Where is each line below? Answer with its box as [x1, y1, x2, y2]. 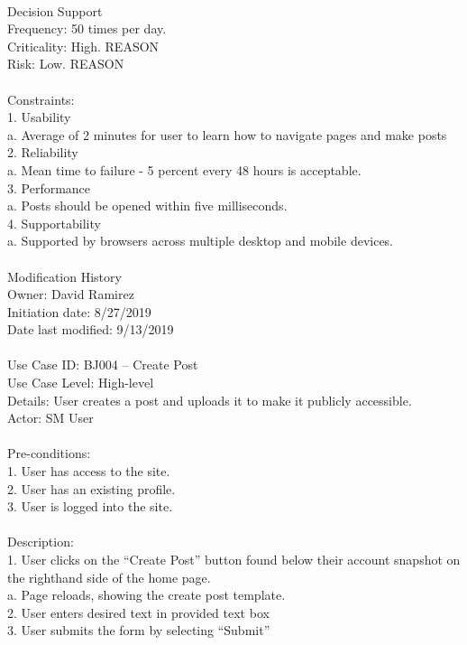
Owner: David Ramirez [7, 285, 134, 304]
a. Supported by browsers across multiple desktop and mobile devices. [7, 231, 394, 250]
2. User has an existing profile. [7, 479, 176, 498]
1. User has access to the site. [7, 462, 170, 481]
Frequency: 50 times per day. [7, 19, 167, 38]
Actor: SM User [7, 408, 94, 427]
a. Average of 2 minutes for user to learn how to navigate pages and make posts [7, 125, 447, 144]
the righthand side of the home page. [7, 567, 211, 586]
